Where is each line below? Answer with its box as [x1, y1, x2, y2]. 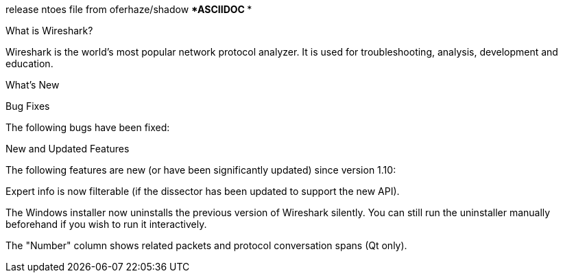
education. [5, 58, 53, 69]
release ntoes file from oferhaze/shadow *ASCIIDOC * [5, 3, 252, 15]
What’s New [5, 79, 60, 91]
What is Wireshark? [5, 25, 93, 36]
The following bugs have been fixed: [5, 121, 170, 133]
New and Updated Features [5, 143, 130, 154]
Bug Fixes [5, 100, 50, 112]
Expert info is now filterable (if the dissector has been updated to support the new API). [5, 185, 400, 197]
